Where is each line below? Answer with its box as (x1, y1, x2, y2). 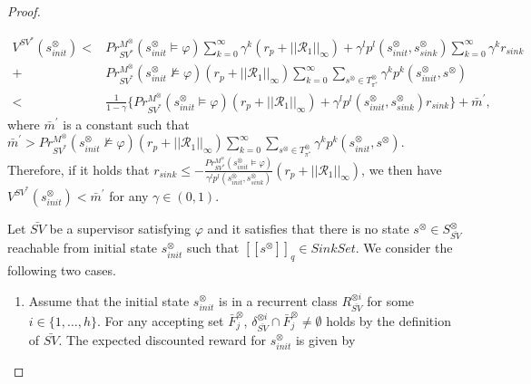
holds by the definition (326, 311, 451, 330)
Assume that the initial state (28, 291, 190, 310)
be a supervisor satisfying (49, 219, 192, 238)
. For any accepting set (97, 311, 224, 330)
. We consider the (355, 238, 453, 257)
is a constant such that (63, 114, 190, 133)
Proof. (7, 2, 41, 20)
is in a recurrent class (219, 291, 338, 310)
